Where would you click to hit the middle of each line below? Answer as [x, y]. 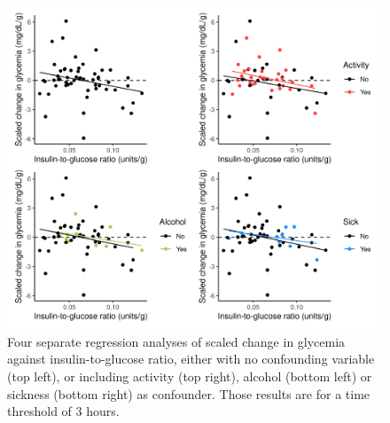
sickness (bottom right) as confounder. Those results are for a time [189, 393]
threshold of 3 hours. [63, 411]
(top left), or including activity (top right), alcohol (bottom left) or [190, 376]
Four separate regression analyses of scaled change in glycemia [176, 341]
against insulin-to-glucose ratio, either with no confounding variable [191, 359]
